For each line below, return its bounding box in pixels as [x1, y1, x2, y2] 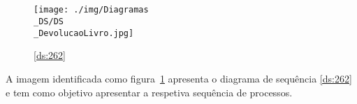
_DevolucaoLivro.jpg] [34, 28, 134, 38]
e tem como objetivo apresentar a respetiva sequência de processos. [6, 85, 293, 99]
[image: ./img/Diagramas [34, 5, 149, 15]
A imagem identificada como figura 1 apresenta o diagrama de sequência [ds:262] [6, 71, 352, 85]
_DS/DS [34, 17, 64, 27]
